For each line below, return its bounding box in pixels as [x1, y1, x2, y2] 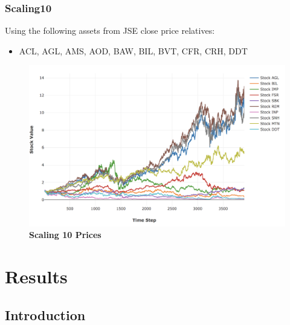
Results [5, 264, 68, 289]
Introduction [5, 305, 86, 324]
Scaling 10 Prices [29, 228, 101, 241]
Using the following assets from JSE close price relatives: [5, 24, 215, 37]
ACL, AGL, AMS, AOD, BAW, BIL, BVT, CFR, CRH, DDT [19, 44, 248, 57]
